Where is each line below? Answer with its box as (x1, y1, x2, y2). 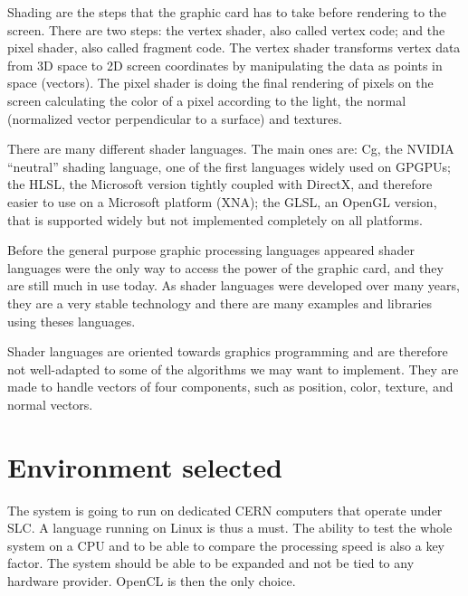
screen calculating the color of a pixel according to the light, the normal (7, 90, 406, 109)
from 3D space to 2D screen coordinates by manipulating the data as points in (7, 55, 443, 74)
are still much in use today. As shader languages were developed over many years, (7, 276, 460, 295)
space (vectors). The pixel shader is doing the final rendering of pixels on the (7, 73, 434, 92)
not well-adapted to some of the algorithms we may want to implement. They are (7, 359, 459, 378)
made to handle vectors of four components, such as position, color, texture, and (7, 377, 454, 396)
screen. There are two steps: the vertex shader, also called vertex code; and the (7, 20, 445, 39)
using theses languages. (7, 311, 136, 330)
